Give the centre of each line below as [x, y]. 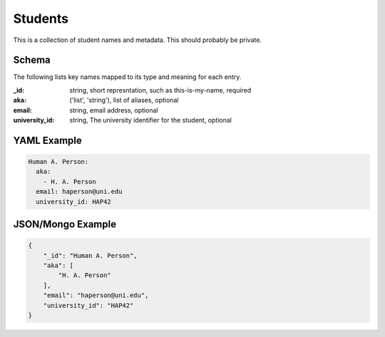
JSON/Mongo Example [65, 224]
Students [41, 19]
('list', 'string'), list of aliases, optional [124, 100]
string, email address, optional [114, 110]
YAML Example [47, 140]
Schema [32, 60]
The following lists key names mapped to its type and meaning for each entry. [127, 77]
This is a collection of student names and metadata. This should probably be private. [138, 40]
